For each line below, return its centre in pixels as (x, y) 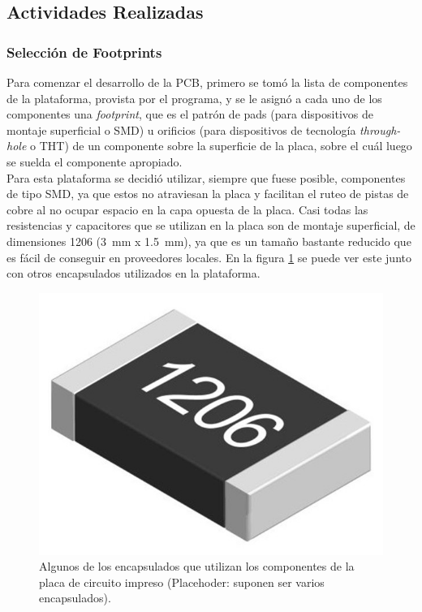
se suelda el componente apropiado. (95, 161)
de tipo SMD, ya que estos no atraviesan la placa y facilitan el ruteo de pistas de (208, 194)
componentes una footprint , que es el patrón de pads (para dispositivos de (190, 114)
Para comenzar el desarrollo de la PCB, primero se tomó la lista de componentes (207, 82)
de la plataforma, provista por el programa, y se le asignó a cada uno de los (194, 98)
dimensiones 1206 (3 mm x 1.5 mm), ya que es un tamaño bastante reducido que (209, 241)
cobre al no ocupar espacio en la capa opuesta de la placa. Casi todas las (187, 209)
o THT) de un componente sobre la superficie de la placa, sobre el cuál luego (221, 146)
